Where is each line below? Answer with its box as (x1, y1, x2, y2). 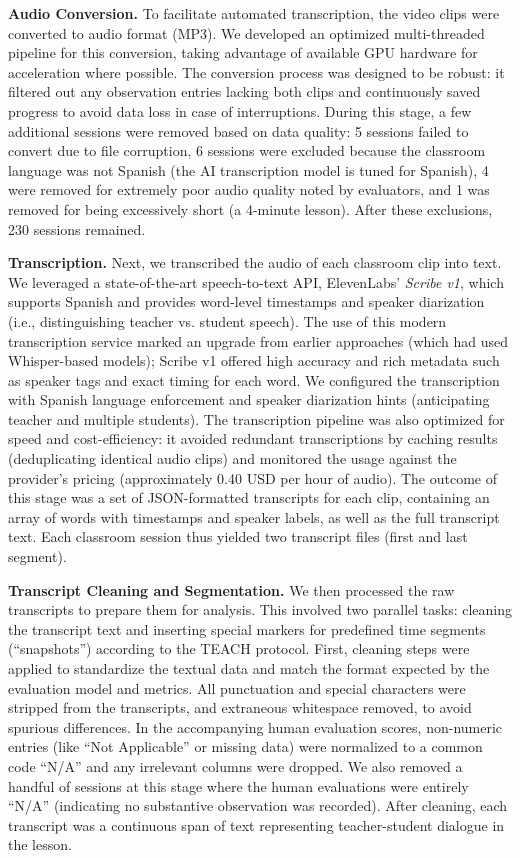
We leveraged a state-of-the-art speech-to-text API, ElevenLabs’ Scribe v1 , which (8, 271, 504, 292)
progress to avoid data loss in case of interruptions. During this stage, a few (8, 100, 472, 121)
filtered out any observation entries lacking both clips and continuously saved (8, 81, 481, 102)
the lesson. (8, 834, 72, 855)
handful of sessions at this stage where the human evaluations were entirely (8, 775, 469, 796)
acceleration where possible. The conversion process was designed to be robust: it (8, 61, 505, 82)
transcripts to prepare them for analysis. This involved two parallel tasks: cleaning (8, 599, 512, 620)
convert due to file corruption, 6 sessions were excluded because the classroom (8, 140, 486, 161)
